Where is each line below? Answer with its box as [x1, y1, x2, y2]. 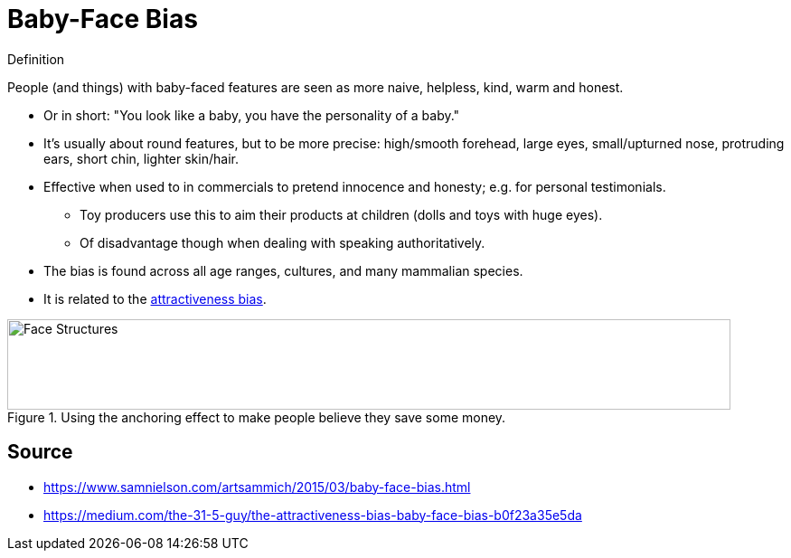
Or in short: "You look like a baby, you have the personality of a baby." [43, 107, 460, 123]
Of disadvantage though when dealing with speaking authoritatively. [80, 234, 485, 251]
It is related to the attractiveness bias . [43, 290, 267, 307]
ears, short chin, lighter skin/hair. [43, 150, 239, 166]
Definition [7, 51, 65, 67]
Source [7, 440, 73, 464]
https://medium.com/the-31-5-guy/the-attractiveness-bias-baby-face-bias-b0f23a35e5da [43, 506, 582, 523]
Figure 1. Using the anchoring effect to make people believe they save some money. [7, 409, 506, 425]
